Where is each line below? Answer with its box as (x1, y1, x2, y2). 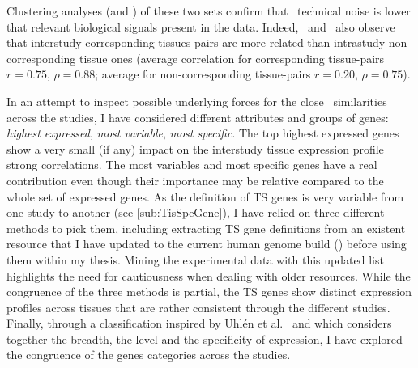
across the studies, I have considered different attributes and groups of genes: (6, 108, 389, 125)
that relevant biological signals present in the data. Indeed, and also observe (6, 18, 395, 35)
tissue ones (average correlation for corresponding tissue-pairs (79, 49, 385, 66)
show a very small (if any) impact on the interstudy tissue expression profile (6, 140, 384, 157)
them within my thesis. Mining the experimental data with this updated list (6, 251, 384, 268)
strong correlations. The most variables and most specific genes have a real (6, 156, 377, 173)
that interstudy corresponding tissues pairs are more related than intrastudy (6, 34, 386, 51)
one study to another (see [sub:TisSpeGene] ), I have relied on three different (6, 204, 385, 221)
